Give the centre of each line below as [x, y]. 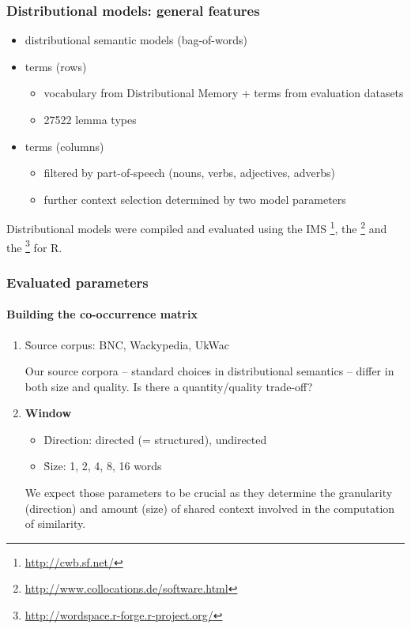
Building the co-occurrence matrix [102, 314]
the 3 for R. [34, 246]
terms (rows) [56, 66]
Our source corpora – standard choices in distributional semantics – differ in [209, 371]
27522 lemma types [90, 119]
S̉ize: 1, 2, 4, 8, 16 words [103, 466]
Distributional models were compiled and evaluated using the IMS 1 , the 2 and [197, 228]
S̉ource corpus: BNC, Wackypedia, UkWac [127, 344]
